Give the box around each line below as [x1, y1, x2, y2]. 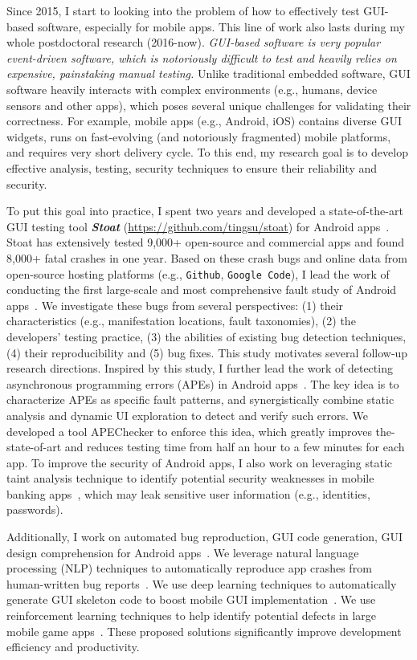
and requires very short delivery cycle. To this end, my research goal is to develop [6, 144, 408, 161]
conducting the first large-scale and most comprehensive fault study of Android [6, 281, 397, 298]
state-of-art [6, 438, 62, 455]
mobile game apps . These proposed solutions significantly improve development [6, 622, 402, 639]
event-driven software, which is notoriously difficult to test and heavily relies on [6, 49, 397, 66]
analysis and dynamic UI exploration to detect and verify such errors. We [6, 406, 369, 423]
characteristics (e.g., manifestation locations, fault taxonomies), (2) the [6, 312, 356, 329]
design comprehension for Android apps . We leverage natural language [6, 544, 359, 560]
